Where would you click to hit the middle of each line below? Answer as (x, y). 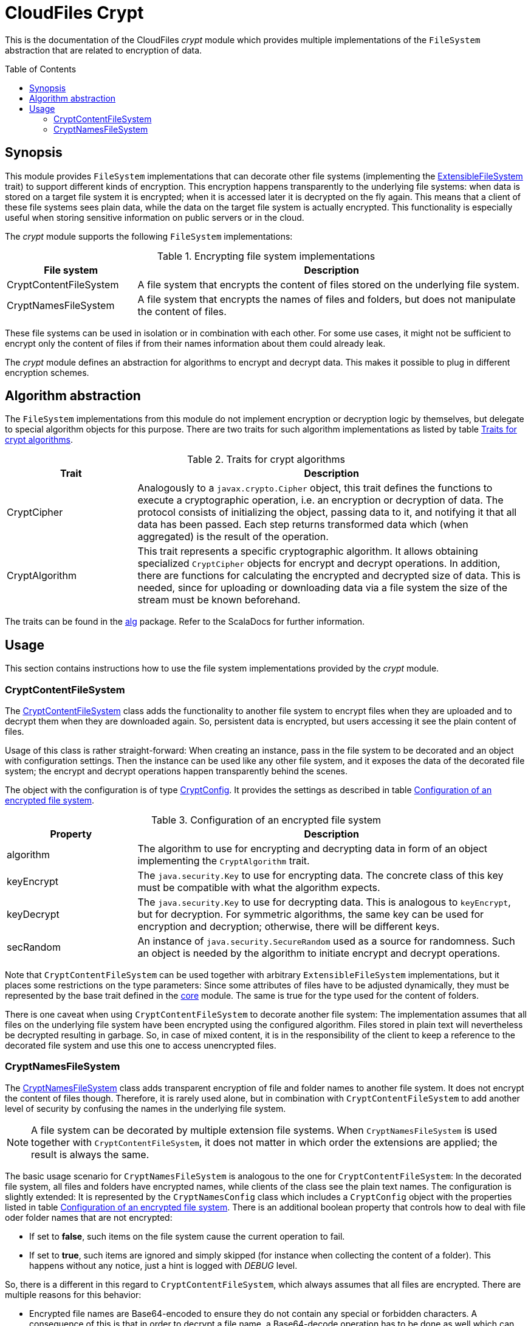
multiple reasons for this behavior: (73, 1294)
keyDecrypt (33, 915)
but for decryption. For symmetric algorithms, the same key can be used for (311, 915)
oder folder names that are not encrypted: (89, 1217)
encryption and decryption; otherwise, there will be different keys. (289, 927)
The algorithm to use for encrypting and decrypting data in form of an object (313, 849)
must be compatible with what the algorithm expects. (259, 888)
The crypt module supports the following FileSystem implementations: (149, 236)
